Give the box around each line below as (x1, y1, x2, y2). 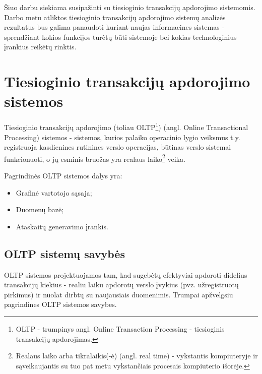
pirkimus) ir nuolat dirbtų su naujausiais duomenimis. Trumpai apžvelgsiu (4, 289, 233, 299)
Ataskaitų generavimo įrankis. (16, 221, 108, 231)
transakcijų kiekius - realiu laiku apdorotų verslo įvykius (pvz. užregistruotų (4, 279, 239, 290)
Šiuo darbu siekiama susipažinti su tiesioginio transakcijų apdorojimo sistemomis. (4, 2, 255, 12)
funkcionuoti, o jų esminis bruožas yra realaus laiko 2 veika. (4, 152, 185, 164)
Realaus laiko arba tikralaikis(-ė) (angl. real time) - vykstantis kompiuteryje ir (16, 350, 258, 361)
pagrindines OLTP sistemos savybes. (4, 299, 117, 309)
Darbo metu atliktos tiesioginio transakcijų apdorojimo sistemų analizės (4, 12, 226, 22)
